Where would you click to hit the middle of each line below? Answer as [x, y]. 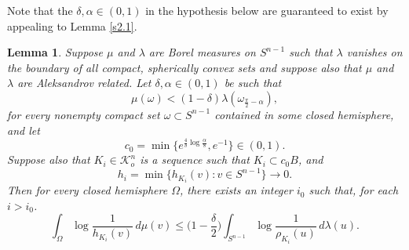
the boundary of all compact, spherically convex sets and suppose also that [184, 67]
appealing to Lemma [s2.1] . [72, 25]
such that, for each [354, 190]
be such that [253, 83]
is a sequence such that [195, 159]
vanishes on [374, 52]
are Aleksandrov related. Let [84, 83]
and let [24, 130]
